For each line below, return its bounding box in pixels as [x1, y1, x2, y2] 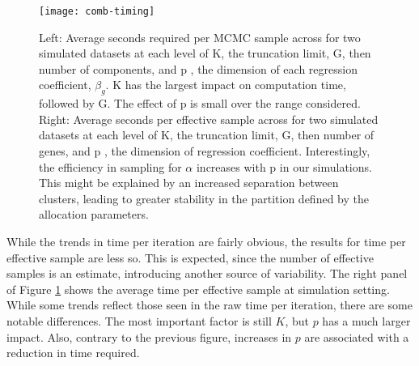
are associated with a [304, 328, 409, 345]
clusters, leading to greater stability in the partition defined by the [39, 189, 369, 206]
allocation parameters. [39, 206, 149, 223]
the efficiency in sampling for [39, 158, 182, 175]
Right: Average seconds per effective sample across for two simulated [39, 110, 379, 127]
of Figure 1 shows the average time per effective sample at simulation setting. [6, 280, 390, 297]
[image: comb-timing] [39, 6, 155, 17]
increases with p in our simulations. [196, 158, 372, 175]
